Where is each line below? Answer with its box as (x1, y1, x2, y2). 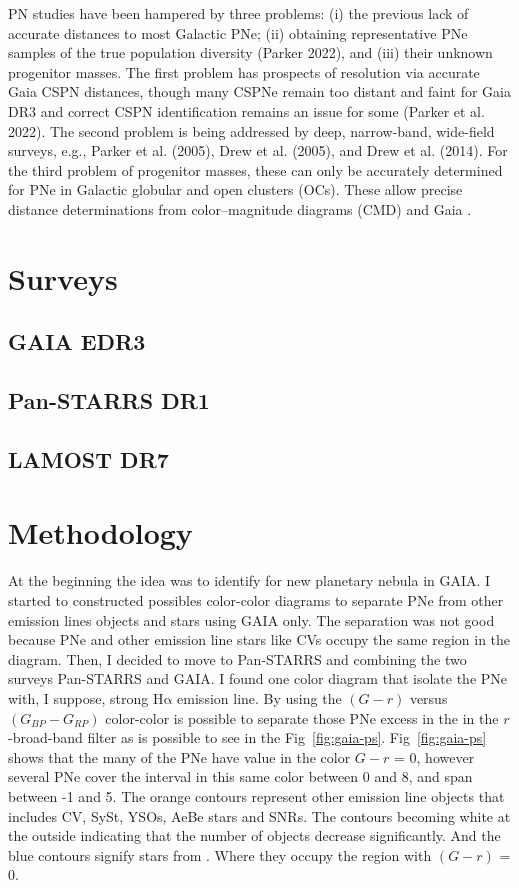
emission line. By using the (177, 687, 342, 708)
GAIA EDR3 (8, 326, 146, 357)
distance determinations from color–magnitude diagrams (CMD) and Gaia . (8, 198, 472, 219)
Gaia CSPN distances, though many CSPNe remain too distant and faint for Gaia (8, 81, 511, 102)
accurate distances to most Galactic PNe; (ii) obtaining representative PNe (8, 22, 468, 43)
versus (409, 687, 448, 708)
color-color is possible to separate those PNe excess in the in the (105, 707, 499, 728)
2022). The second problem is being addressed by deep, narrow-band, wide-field (8, 120, 495, 141)
